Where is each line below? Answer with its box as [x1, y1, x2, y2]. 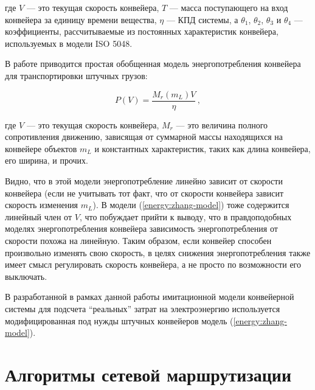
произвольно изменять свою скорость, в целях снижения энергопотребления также [5, 246, 311, 259]
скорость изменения [5, 198, 78, 211]
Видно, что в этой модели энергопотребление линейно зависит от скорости [5, 175, 283, 187]
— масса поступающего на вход [169, 1, 288, 13]
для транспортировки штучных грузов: [5, 69, 148, 82]
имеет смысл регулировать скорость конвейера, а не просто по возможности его [5, 258, 302, 271]
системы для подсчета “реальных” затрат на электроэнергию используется [5, 302, 280, 315]
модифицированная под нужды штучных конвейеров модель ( [5, 314, 234, 327]
